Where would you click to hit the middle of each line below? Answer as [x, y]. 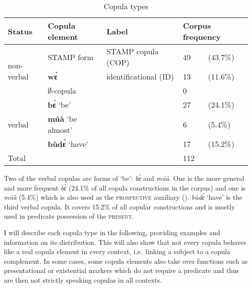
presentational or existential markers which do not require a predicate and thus [122, 270]
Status [20, 31]
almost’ [60, 130]
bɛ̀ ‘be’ [59, 104]
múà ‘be [62, 119]
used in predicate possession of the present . [69, 216]
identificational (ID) [140, 76]
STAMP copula [133, 51]
